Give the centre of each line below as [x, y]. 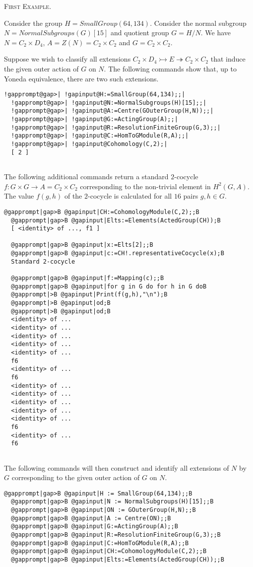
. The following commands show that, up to [170, 68]
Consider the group [33, 23]
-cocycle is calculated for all [130, 196]
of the [73, 196]
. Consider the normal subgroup [198, 23]
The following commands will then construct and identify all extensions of [117, 467]
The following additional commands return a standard [86, 177]
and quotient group [140, 33]
